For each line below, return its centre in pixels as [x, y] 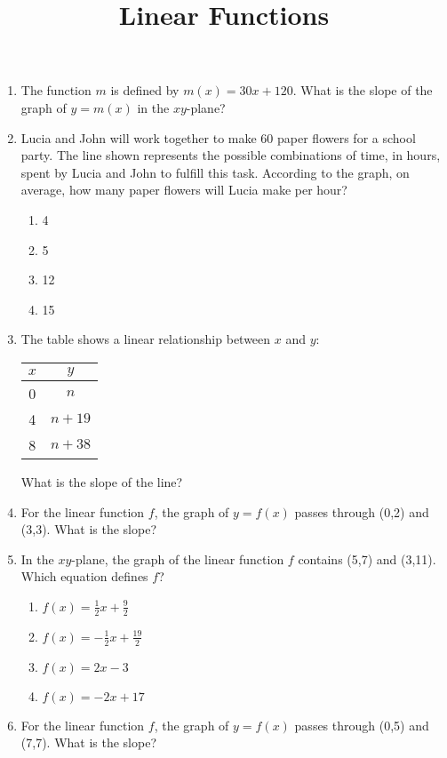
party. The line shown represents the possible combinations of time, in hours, [231, 155]
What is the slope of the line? [102, 481]
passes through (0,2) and [362, 511]
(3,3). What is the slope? [89, 529]
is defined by [145, 90]
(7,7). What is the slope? [89, 742]
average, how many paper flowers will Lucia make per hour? [184, 190]
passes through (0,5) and [362, 725]
